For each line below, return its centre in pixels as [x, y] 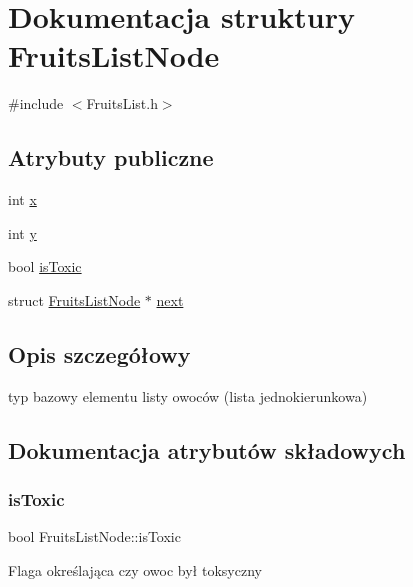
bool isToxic [45, 266]
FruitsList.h [122, 103]
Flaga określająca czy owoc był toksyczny [135, 569]
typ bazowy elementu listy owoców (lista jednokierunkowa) [188, 395]
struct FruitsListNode [74, 299]
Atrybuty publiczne [111, 157]
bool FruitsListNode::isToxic [94, 536]
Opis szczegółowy [99, 353]
